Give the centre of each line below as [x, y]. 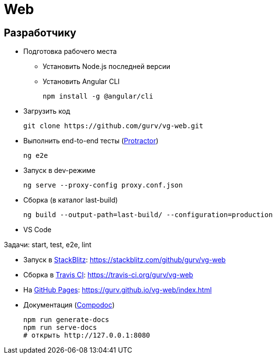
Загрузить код [47, 111]
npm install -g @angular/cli [98, 96]
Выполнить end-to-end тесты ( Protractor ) [91, 141]
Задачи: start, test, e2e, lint [48, 245]
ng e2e [36, 156]
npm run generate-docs [66, 320]
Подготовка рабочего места [70, 51]
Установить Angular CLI [81, 82]
